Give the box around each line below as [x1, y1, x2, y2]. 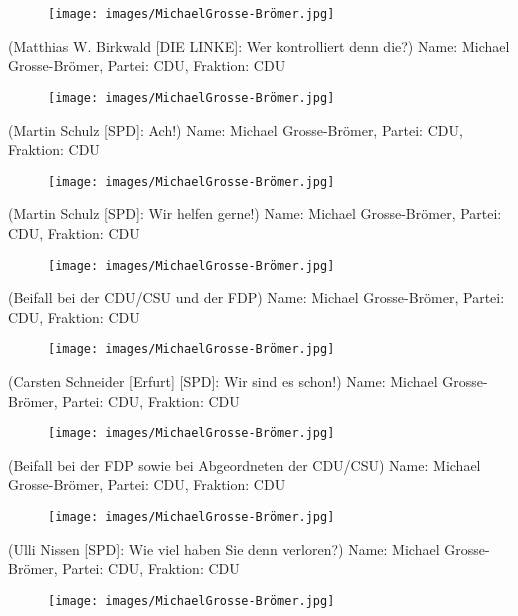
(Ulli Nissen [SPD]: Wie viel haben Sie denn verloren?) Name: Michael [8, 538, 440, 559]
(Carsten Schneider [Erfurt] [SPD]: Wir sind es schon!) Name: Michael [8, 371, 438, 392]
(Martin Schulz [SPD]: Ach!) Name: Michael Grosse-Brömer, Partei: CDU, [8, 119, 463, 140]
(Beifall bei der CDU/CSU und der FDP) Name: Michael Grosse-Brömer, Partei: [8, 287, 505, 308]
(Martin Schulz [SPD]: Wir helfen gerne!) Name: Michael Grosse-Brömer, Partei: [8, 203, 502, 224]
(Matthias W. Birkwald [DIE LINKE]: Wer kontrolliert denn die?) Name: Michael [8, 35, 510, 56]
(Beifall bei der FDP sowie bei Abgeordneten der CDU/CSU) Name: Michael [8, 454, 481, 475]
